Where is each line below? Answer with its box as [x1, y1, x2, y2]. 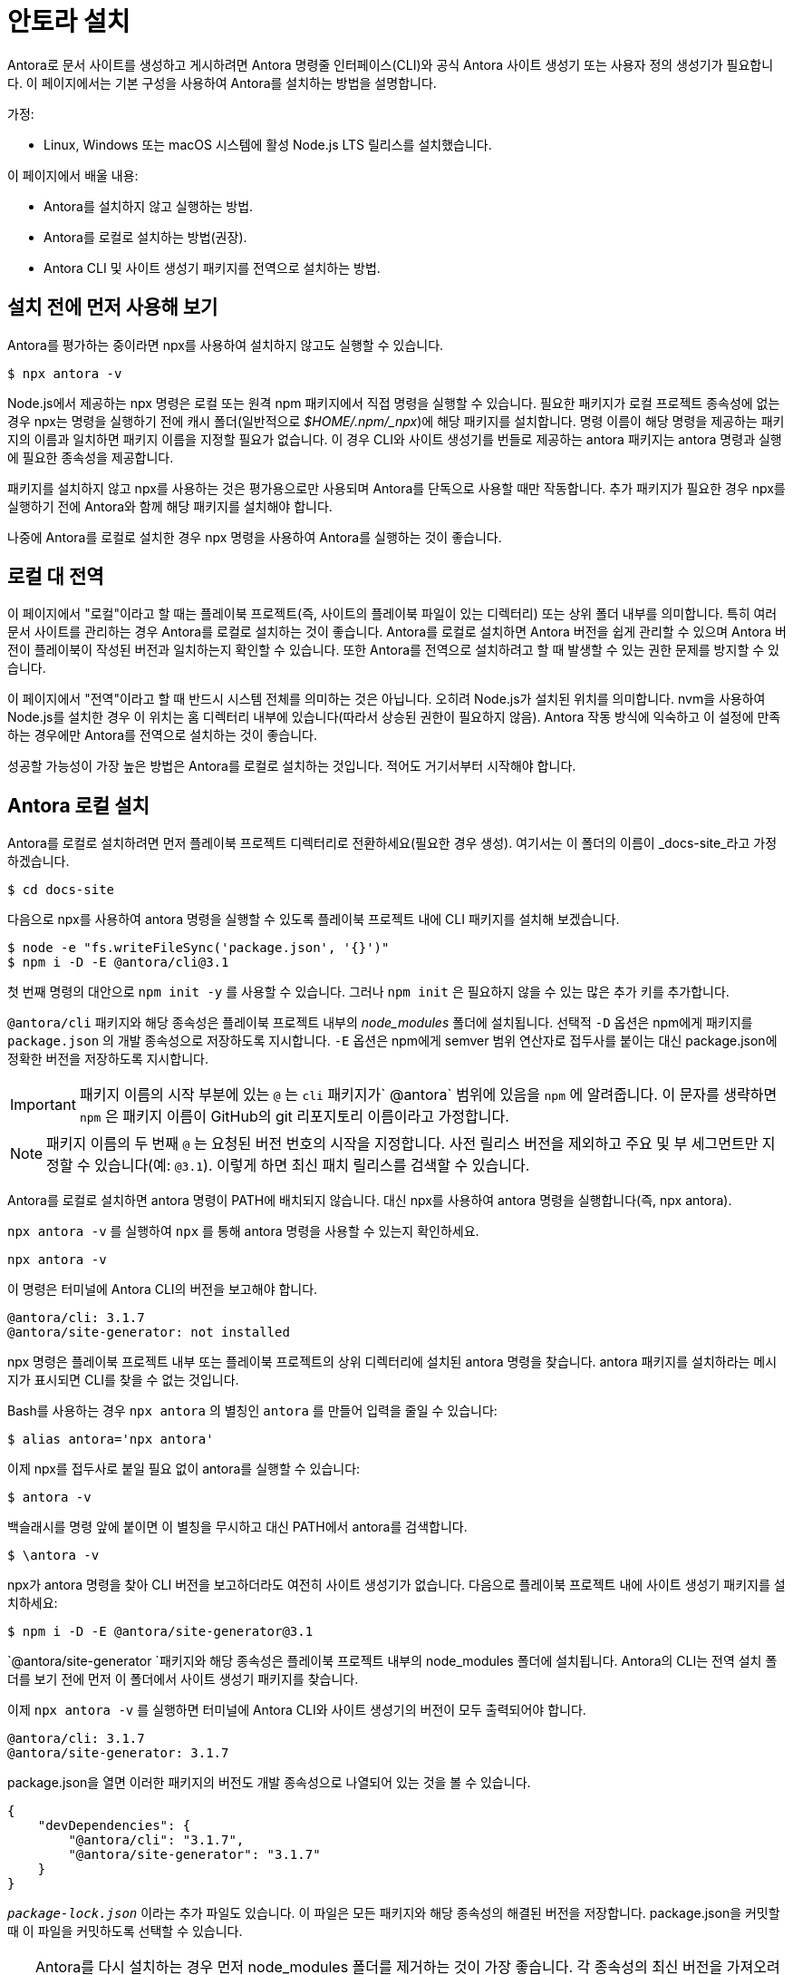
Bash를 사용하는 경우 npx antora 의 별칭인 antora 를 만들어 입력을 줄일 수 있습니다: [7, 1403, 498, 1419]
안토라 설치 [7, 6, 131, 37]
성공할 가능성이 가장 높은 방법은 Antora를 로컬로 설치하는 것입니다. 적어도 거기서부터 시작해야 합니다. [7, 758, 576, 774]
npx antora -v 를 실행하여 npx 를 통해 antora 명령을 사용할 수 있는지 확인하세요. [7, 1223, 479, 1240]
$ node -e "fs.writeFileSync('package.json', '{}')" [7, 940, 390, 956]
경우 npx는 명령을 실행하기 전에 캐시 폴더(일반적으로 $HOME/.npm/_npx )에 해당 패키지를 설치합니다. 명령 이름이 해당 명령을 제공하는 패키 [7, 413, 785, 429]
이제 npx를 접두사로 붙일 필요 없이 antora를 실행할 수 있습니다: [7, 1461, 361, 1477]
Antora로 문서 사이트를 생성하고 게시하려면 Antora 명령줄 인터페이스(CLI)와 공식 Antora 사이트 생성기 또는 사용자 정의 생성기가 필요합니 [7, 56, 774, 73]
